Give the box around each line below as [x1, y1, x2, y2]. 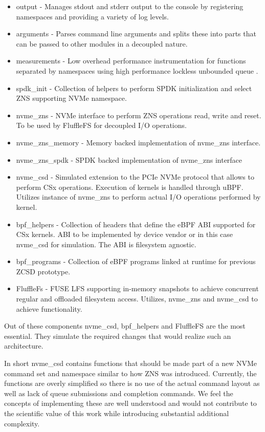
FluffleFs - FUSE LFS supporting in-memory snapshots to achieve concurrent [16, 283, 259, 294]
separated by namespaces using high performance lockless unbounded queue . [16, 65, 258, 76]
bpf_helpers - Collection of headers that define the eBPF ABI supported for [16, 219, 256, 229]
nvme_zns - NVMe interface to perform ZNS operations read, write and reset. [16, 110, 261, 120]
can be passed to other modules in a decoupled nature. [16, 38, 188, 49]
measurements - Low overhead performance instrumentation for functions [16, 55, 246, 66]
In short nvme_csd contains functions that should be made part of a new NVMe [4, 358, 257, 369]
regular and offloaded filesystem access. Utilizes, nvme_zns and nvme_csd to [16, 293, 258, 304]
